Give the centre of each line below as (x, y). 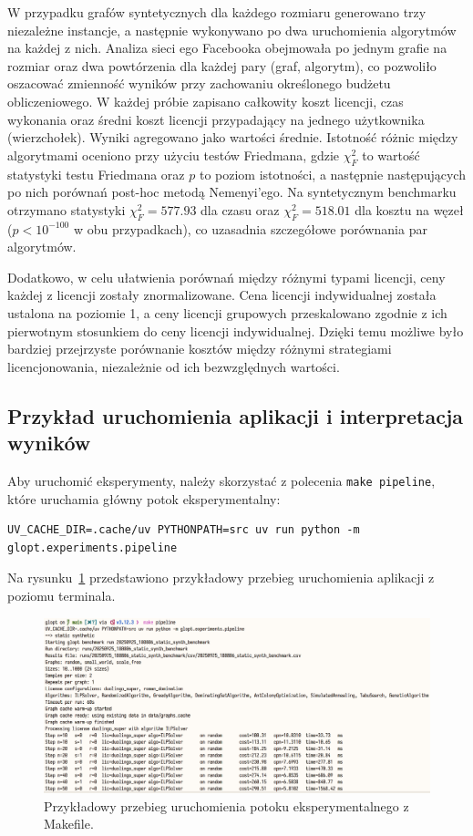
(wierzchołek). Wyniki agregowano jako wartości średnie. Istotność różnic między (233, 137)
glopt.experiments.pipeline (93, 547)
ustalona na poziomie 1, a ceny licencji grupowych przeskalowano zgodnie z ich (227, 312)
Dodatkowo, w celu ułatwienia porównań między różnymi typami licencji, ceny (226, 277)
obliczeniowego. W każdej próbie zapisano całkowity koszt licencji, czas (206, 101)
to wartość (391, 155)
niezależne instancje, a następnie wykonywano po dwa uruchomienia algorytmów (232, 30)
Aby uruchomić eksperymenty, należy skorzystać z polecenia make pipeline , (221, 480)
